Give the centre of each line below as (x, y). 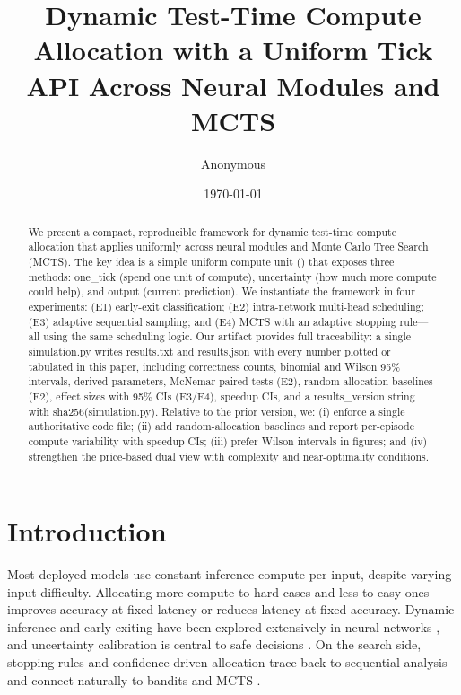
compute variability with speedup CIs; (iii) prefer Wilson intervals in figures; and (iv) (228, 440)
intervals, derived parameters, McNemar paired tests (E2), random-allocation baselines (230, 381)
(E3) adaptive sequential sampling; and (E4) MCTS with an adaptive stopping (212, 321)
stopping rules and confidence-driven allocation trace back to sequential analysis (227, 662)
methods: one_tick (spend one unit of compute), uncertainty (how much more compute (232, 276)
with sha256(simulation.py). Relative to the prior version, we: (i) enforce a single (217, 411)
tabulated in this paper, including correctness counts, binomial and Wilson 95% (214, 366)
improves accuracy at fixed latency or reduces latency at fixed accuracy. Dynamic (231, 609)
